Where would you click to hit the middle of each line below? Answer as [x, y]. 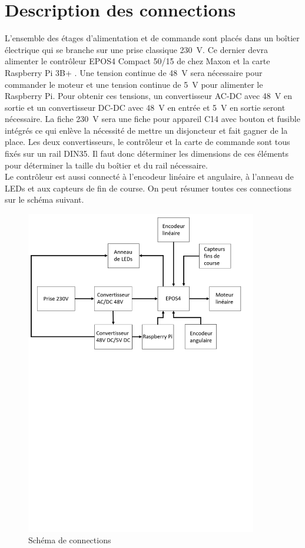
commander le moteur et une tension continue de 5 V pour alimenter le [134, 84]
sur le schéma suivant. [44, 199]
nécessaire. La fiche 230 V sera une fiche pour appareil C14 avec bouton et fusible [152, 119]
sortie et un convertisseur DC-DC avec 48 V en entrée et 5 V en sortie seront [145, 107]
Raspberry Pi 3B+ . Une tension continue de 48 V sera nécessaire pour [134, 72]
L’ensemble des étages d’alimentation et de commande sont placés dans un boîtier [152, 38]
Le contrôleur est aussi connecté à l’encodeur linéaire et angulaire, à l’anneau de [149, 176]
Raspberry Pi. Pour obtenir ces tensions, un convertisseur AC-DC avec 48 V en [148, 96]
